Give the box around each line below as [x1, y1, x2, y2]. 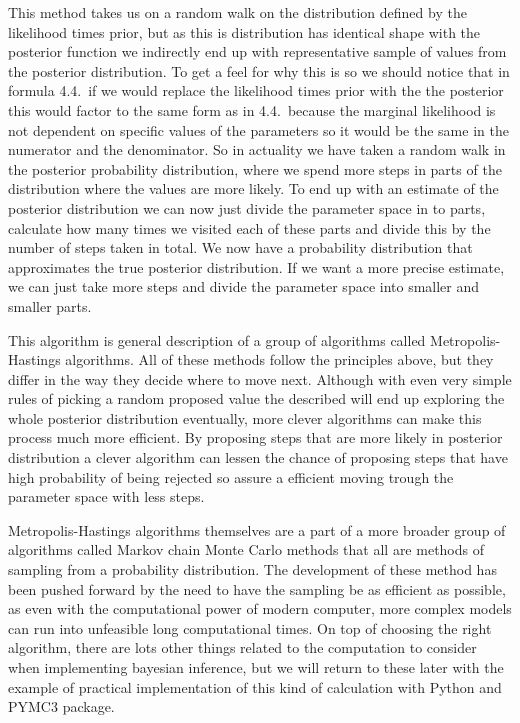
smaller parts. [8, 295, 92, 316]
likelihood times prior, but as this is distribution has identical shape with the [8, 21, 481, 42]
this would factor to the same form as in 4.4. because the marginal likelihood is [8, 99, 496, 120]
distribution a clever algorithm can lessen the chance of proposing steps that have [8, 447, 508, 468]
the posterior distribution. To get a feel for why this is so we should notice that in [8, 60, 510, 81]
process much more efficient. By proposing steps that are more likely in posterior [8, 427, 503, 448]
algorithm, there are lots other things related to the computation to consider [8, 637, 477, 658]
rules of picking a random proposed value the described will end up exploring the [8, 388, 505, 409]
